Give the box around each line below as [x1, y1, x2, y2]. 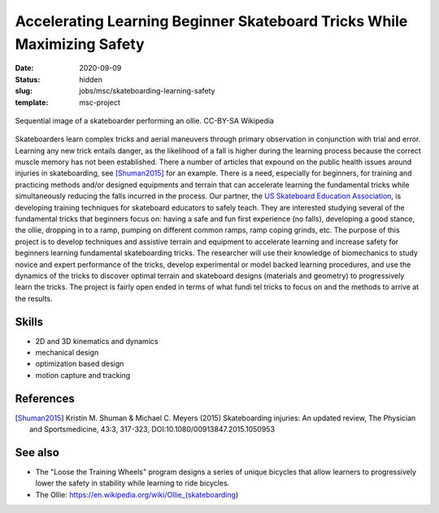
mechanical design [35, 348, 99, 358]
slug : [15, 86, 33, 96]
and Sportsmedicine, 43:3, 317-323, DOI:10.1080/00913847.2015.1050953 [29, 424, 276, 434]
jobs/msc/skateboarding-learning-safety [79, 86, 215, 96]
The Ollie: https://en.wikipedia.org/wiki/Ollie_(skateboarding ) [35, 489, 239, 499]
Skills [15, 315, 44, 328]
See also [15, 446, 60, 459]
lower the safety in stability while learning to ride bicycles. [35, 478, 230, 488]
